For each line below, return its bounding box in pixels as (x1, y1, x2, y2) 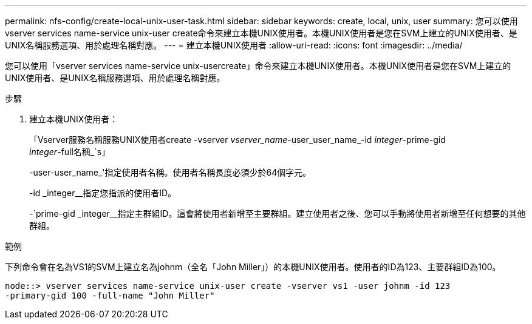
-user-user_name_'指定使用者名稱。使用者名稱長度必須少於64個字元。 (29, 167, 312, 177)
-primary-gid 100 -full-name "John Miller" (5, 291, 215, 300)
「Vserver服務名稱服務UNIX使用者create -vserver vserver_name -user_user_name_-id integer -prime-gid (29, 134, 446, 145)
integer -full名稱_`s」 (29, 147, 111, 157)
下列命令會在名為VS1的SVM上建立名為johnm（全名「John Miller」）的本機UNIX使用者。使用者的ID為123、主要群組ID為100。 (5, 262, 501, 272)
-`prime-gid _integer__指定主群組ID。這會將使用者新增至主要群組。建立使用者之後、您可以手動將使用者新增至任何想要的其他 (29, 208, 526, 219)
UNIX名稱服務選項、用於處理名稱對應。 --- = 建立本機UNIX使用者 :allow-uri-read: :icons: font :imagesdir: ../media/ (5, 40, 463, 50)
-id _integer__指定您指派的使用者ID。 (29, 188, 177, 198)
